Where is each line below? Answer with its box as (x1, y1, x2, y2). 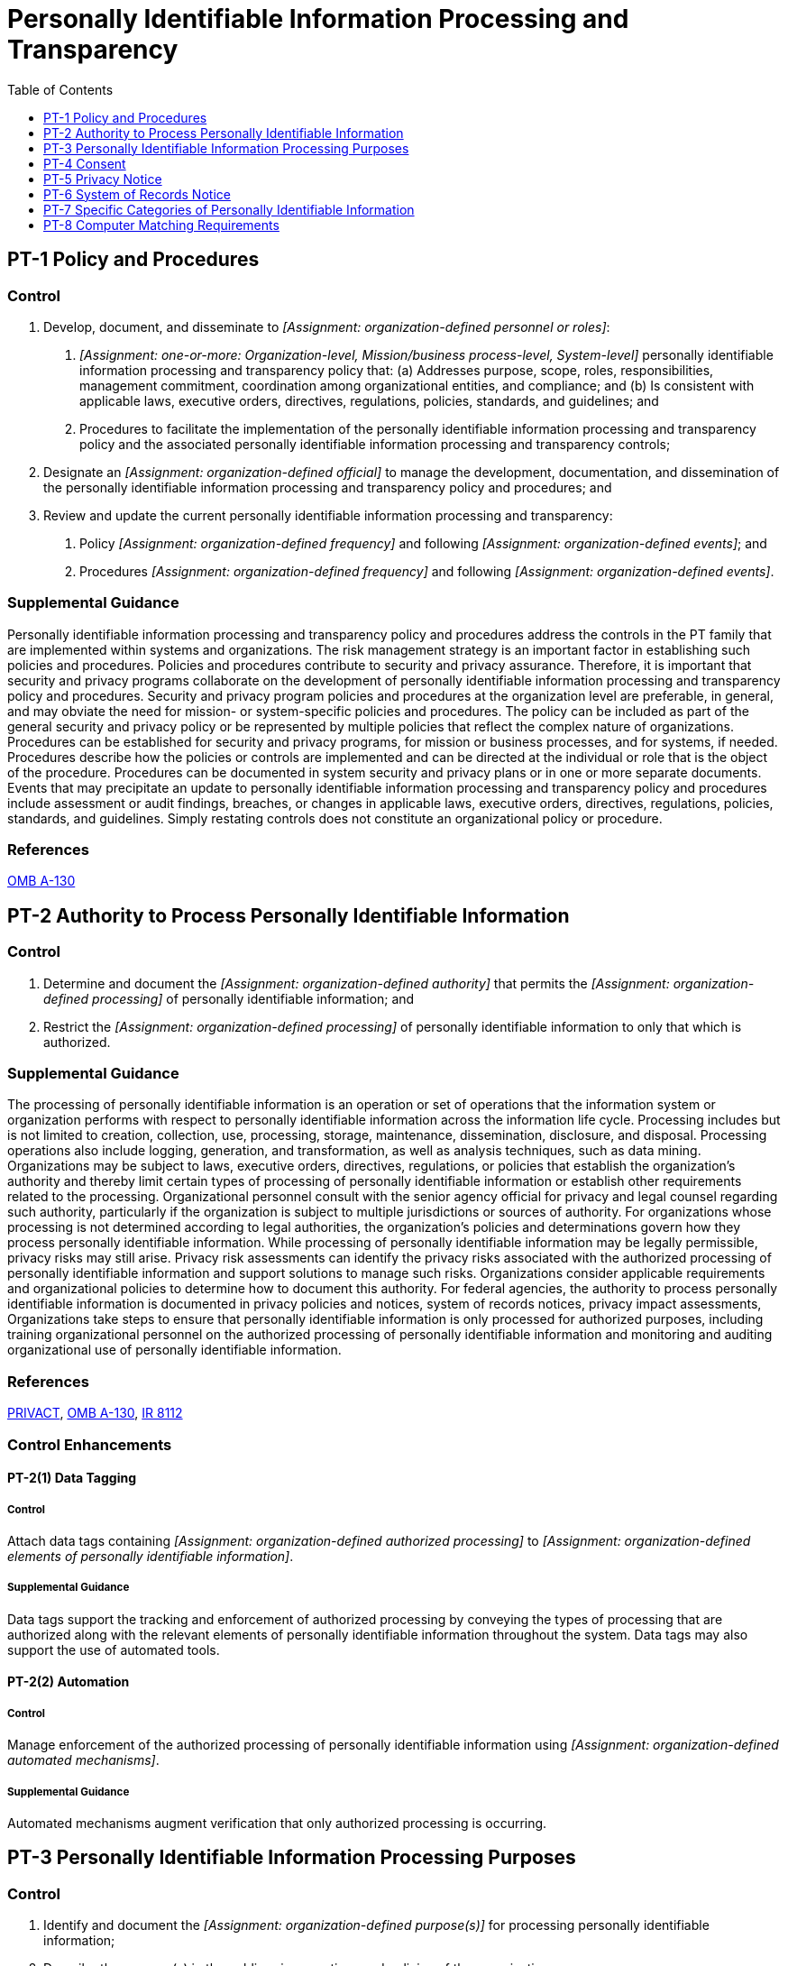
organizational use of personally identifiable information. (7, 1342, 342, 1358)
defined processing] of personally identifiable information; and (43, 990, 415, 1006)
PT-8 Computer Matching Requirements (43, 216, 279, 233)
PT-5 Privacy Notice (43, 170, 162, 187)
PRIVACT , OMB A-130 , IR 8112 (7, 1405, 183, 1421)
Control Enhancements (7, 1435, 172, 1454)
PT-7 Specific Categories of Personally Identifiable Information (43, 201, 415, 217)
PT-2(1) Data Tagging (7, 1470, 137, 1486)
